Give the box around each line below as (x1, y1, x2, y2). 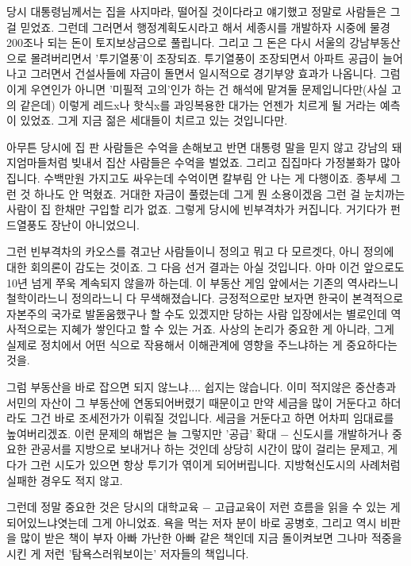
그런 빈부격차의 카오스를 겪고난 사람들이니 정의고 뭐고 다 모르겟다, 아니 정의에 (6, 243, 394, 260)
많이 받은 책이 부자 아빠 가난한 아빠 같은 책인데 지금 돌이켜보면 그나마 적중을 (20, 529, 402, 546)
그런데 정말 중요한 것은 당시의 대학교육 (6, 499, 199, 515)
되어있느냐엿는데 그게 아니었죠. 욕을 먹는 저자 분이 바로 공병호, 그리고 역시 (6, 514, 377, 530)
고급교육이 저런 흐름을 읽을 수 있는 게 (214, 499, 401, 515)
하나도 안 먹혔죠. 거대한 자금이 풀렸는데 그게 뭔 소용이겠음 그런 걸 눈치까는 (34, 185, 405, 202)
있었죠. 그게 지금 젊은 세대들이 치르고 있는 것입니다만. (20, 112, 288, 129)
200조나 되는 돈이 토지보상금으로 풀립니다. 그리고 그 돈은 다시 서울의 (6, 34, 346, 51)
